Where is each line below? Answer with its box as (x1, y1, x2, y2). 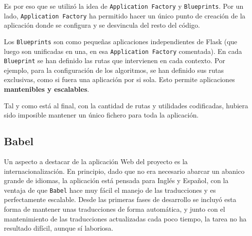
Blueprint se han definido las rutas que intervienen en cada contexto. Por (4, 55, 225, 66)
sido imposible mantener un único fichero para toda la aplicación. (4, 110, 199, 120)
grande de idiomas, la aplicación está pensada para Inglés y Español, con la (4, 175, 229, 185)
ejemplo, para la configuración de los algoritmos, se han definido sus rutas (4, 65, 224, 75)
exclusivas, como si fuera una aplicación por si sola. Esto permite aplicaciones (4, 74, 235, 84)
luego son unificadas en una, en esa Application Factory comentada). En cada (4, 46, 242, 56)
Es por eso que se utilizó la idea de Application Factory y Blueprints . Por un (4, 1, 244, 11)
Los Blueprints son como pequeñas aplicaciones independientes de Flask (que (4, 36, 237, 46)
